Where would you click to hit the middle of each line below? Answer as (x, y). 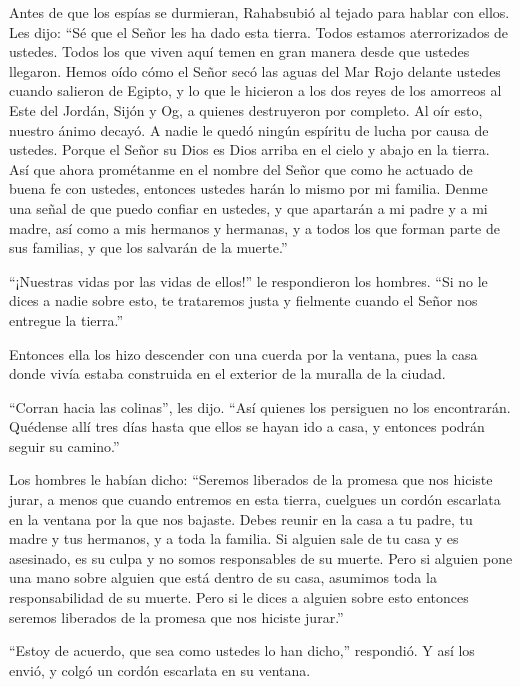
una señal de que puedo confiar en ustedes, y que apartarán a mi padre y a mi (248, 207)
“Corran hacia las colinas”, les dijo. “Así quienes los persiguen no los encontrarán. (260, 406)
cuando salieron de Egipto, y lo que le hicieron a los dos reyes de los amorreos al (255, 90)
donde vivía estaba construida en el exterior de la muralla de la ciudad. (227, 373)
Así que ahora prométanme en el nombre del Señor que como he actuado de (241, 168)
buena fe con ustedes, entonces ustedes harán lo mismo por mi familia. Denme (248, 188)
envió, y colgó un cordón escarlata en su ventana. (160, 669)
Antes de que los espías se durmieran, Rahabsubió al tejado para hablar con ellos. (259, 12)
